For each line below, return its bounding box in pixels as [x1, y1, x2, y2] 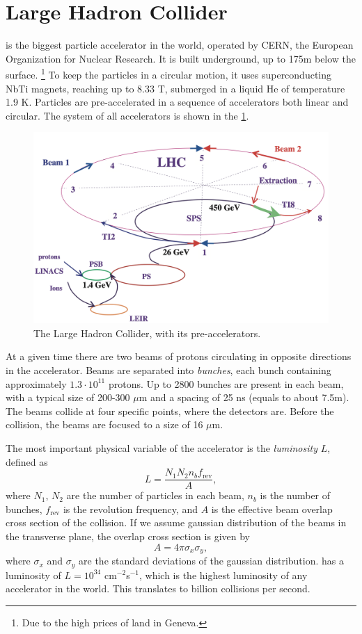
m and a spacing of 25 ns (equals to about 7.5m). [139, 390, 349, 405]
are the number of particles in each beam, [66, 488, 244, 503]
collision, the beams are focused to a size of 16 [6, 417, 203, 432]
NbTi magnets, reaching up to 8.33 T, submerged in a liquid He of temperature [6, 81, 345, 95]
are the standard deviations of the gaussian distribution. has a [79, 553, 344, 568]
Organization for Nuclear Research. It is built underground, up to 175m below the [6, 51, 356, 65]
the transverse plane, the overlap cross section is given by [6, 529, 250, 544]
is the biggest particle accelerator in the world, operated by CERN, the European [6, 38, 354, 52]
